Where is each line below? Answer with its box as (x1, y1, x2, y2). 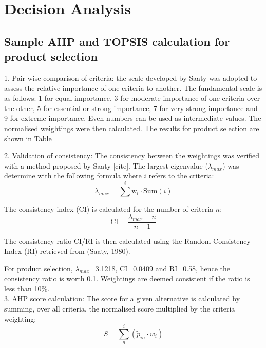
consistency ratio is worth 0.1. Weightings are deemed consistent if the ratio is (4, 273, 250, 284)
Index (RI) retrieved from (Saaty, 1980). (4, 245, 130, 256)
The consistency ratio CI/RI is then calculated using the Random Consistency (4, 235, 251, 246)
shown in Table (4, 133, 52, 143)
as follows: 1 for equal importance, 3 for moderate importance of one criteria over (4, 93, 260, 103)
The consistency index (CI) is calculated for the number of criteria (4, 203, 214, 214)
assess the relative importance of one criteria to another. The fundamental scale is (4, 82, 262, 93)
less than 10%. (4, 283, 50, 294)
